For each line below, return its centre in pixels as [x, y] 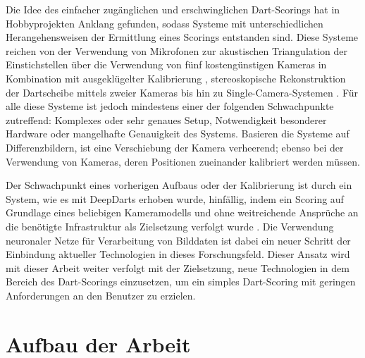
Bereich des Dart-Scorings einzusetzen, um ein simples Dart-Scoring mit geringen [181, 282]
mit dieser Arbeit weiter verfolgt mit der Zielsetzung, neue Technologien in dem [178, 267]
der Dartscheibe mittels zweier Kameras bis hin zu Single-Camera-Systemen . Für [182, 92]
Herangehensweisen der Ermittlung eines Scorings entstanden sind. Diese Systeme [182, 37]
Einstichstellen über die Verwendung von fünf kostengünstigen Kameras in [166, 64]
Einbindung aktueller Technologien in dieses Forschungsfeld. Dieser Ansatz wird [178, 254]
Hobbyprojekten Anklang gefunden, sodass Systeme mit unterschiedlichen [165, 23]
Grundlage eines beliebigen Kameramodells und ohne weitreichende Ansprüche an [182, 212]
